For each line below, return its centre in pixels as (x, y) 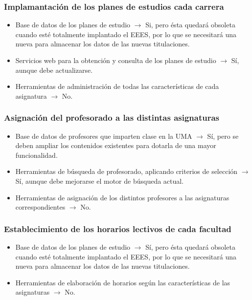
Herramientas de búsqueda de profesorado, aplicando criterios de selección (126, 171)
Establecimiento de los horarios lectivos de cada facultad (118, 228)
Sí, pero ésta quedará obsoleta (190, 246)
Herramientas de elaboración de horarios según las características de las (123, 282)
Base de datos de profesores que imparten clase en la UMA (104, 136)
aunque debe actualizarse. (54, 70)
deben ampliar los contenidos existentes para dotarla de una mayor (116, 145)
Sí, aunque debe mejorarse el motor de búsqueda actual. (100, 181)
